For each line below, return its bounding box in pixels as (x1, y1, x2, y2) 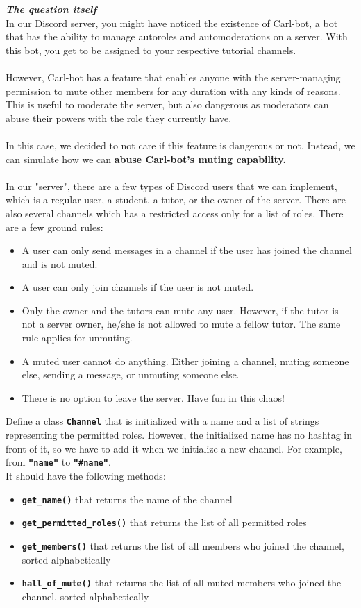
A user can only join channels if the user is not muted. (22, 280, 254, 294)
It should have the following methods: (6, 468, 166, 482)
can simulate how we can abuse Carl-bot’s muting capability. (6, 151, 286, 166)
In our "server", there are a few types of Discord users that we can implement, (6, 178, 337, 193)
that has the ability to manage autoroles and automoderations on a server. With (6, 29, 348, 44)
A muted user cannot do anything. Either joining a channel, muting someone (22, 353, 349, 368)
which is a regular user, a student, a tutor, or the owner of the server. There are (6, 192, 346, 207)
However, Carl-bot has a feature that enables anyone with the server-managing (6, 69, 341, 84)
